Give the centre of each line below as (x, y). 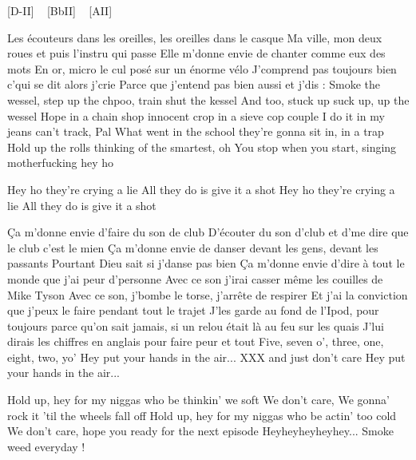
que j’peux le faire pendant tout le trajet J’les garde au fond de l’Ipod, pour (193, 310)
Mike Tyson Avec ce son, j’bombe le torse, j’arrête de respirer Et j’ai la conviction (208, 294)
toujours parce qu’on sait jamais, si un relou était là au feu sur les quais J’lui (196, 325)
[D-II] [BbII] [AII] (60, 10)
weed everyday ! (46, 446)
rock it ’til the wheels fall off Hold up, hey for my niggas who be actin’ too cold (202, 415)
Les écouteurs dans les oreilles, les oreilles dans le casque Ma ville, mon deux (195, 37)
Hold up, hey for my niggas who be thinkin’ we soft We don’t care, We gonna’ (198, 400)
